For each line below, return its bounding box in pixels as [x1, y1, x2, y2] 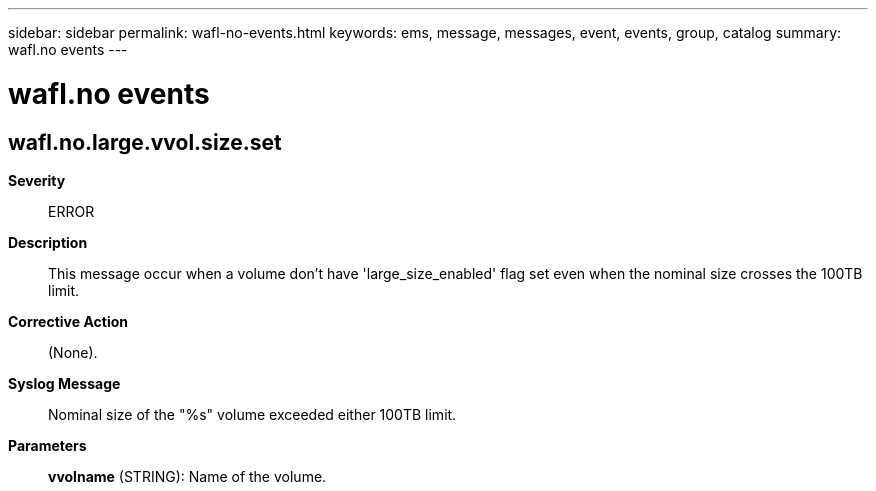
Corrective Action [8, 312, 128, 330]
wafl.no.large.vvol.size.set [8, 129, 282, 155]
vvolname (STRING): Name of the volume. [48, 467, 327, 485]
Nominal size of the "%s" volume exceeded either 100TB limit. [48, 405, 457, 423]
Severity [8, 171, 66, 189]
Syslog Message [8, 374, 121, 392]
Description [8, 233, 88, 251]
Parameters [8, 436, 87, 454]
